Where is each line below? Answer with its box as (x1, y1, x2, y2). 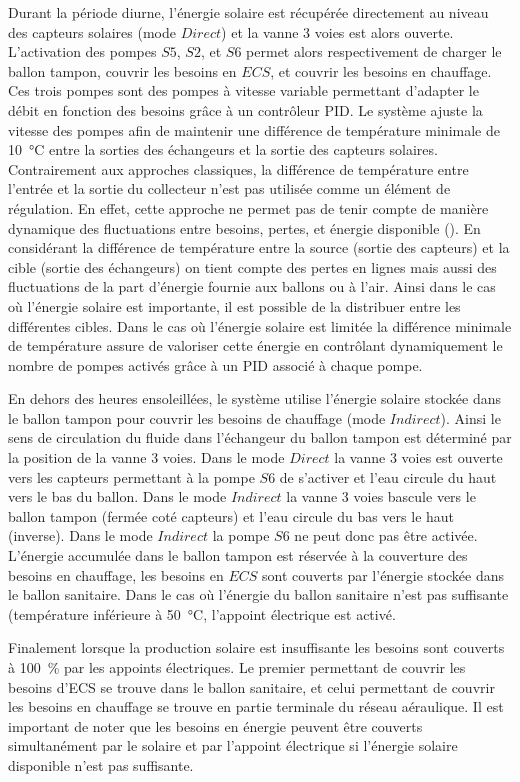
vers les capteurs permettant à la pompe (8, 466, 255, 487)
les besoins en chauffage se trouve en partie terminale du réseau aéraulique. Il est (8, 696, 504, 717)
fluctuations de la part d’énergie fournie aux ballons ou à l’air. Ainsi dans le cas (8, 276, 496, 297)
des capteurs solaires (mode (8, 21, 176, 42)
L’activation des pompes (8, 41, 157, 62)
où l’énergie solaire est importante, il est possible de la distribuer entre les (8, 295, 461, 316)
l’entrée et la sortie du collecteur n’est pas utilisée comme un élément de (8, 178, 451, 199)
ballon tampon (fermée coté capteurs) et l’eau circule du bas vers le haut (8, 505, 455, 526)
